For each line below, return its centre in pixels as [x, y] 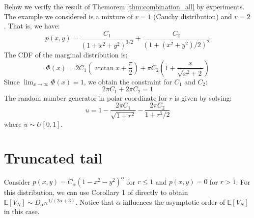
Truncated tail [53, 157]
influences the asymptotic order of [174, 202]
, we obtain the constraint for [128, 81]
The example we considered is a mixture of [69, 16]
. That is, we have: [32, 26]
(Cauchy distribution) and [193, 16]
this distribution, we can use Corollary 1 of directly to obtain [96, 192]
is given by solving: [203, 97]
